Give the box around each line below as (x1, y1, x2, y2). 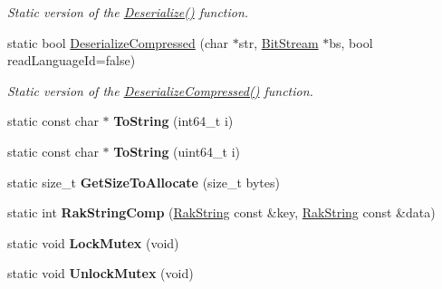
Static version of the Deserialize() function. (7, 3, 249, 21)
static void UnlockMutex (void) (7, 264, 194, 283)
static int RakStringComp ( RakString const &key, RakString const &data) (7, 203, 436, 222)
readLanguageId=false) (7, 51, 136, 70)
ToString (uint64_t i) (113, 141, 241, 160)
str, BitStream (238, 33, 319, 52)
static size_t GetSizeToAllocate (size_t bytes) (7, 172, 280, 191)
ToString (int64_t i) (113, 111, 234, 130)
